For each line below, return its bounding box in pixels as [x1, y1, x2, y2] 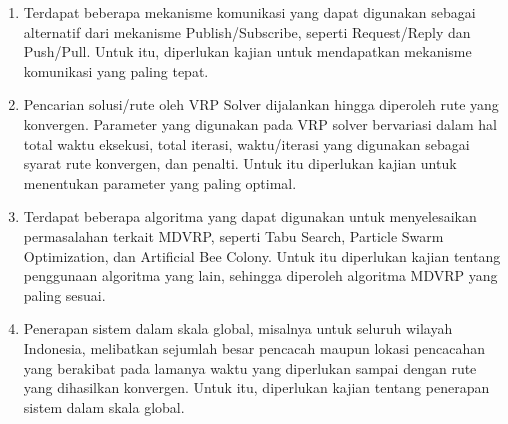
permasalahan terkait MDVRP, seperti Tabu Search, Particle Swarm [23, 225, 444, 246]
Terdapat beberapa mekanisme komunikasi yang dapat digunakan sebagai [23, 2, 476, 22]
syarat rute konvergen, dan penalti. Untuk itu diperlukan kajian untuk [23, 153, 457, 174]
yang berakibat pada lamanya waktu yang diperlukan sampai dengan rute [23, 357, 477, 378]
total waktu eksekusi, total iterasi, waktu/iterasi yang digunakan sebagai [23, 133, 470, 154]
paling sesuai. [23, 284, 106, 305]
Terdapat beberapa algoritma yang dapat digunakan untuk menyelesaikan [23, 206, 477, 227]
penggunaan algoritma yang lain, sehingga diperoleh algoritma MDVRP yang [23, 265, 498, 286]
